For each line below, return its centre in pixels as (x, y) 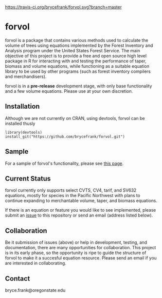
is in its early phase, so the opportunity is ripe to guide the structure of (76, 253)
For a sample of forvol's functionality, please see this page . (64, 163)
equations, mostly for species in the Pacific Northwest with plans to (72, 196)
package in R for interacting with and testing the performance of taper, (76, 61)
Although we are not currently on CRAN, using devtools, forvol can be (75, 118)
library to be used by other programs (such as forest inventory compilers (78, 71)
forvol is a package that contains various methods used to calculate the (77, 40)
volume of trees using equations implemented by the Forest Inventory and (79, 45)
